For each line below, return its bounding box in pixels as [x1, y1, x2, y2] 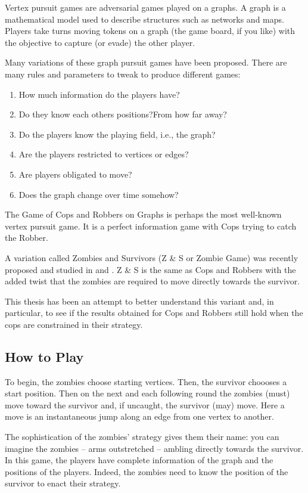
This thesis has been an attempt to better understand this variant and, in [5, 294, 274, 307]
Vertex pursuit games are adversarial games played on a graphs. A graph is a [5, 1, 286, 13]
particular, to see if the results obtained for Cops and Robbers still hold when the [5, 306, 303, 319]
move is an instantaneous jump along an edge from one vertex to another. [5, 410, 274, 423]
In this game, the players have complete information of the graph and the [5, 454, 273, 466]
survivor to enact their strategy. [5, 477, 121, 489]
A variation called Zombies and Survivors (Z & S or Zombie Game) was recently [5, 251, 298, 263]
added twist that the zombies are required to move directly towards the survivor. [5, 275, 300, 287]
